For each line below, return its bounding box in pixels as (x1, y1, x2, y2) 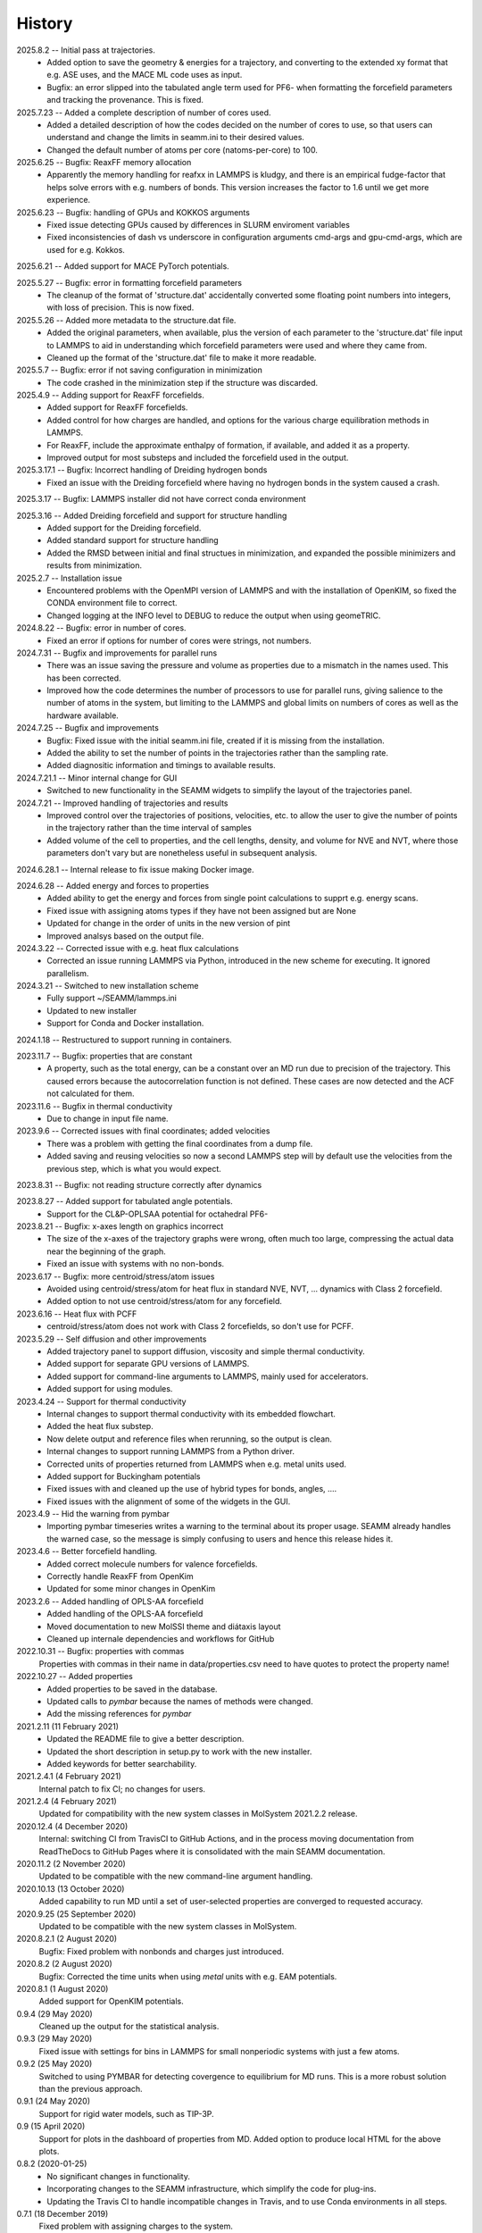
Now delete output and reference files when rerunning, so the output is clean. (46, 1434, 332, 1444)
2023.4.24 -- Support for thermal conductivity (16, 1396, 187, 1407)
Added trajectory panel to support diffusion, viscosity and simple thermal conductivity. (46, 1346, 365, 1357)
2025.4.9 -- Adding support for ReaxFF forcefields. (16, 389, 204, 401)
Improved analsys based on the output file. (46, 930, 204, 941)
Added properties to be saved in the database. (46, 1684, 218, 1694)
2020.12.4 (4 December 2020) (16, 1820, 129, 1831)
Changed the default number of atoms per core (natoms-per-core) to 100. (46, 144, 319, 155)
